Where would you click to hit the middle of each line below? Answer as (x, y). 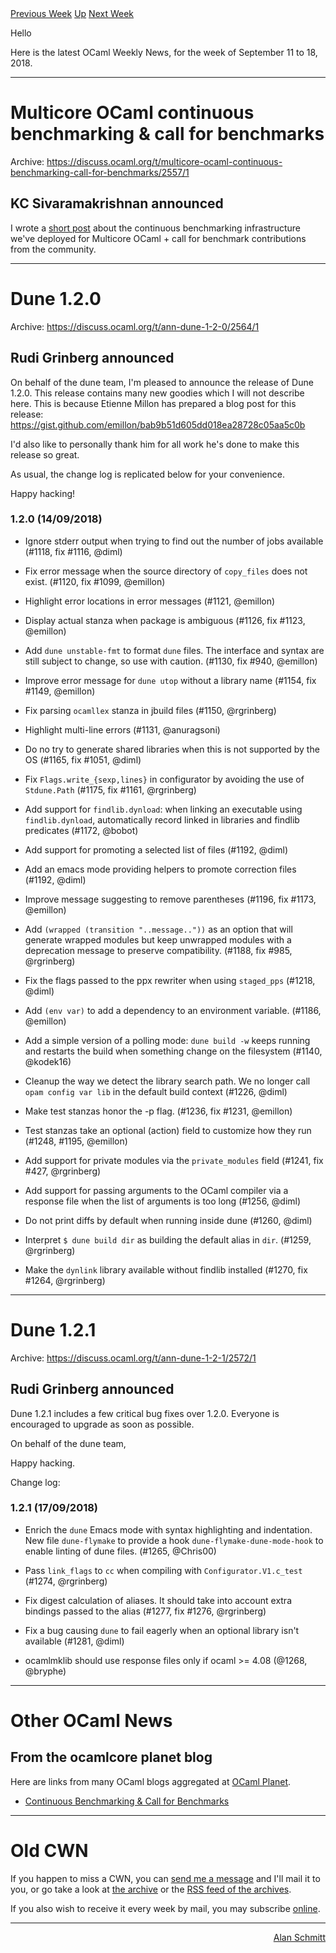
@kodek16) (48, 1061)
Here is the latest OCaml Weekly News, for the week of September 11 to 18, (164, 52)
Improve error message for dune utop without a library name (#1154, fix (170, 680)
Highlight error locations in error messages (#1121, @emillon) (150, 601)
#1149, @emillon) (60, 691)
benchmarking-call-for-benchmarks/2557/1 (100, 172)
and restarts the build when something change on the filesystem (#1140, (173, 1051)
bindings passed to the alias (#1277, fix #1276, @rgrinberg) (145, 1611)
